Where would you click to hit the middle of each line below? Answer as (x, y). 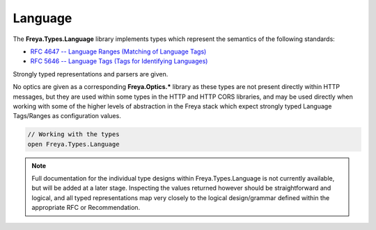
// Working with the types (73, 134)
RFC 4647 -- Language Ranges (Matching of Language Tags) (118, 51)
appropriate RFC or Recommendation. (86, 208)
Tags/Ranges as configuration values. (67, 116)
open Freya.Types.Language (73, 144)
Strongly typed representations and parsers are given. (91, 74)
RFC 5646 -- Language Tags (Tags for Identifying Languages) (119, 61)
